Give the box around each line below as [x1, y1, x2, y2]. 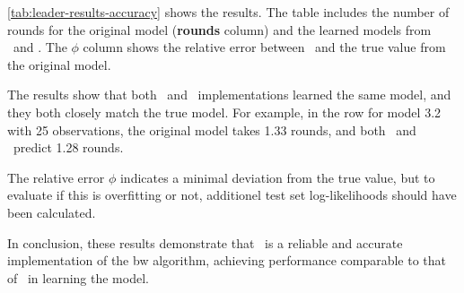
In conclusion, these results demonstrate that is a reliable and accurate [7, 233, 403, 252]
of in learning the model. [7, 268, 149, 287]
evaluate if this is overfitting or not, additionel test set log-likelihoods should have [7, 185, 457, 204]
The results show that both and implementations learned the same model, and [7, 85, 451, 104]
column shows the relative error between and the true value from [83, 38, 446, 56]
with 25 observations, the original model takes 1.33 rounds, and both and [7, 120, 416, 139]
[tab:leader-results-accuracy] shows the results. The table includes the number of [7, 3, 450, 21]
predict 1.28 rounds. [13, 138, 124, 157]
